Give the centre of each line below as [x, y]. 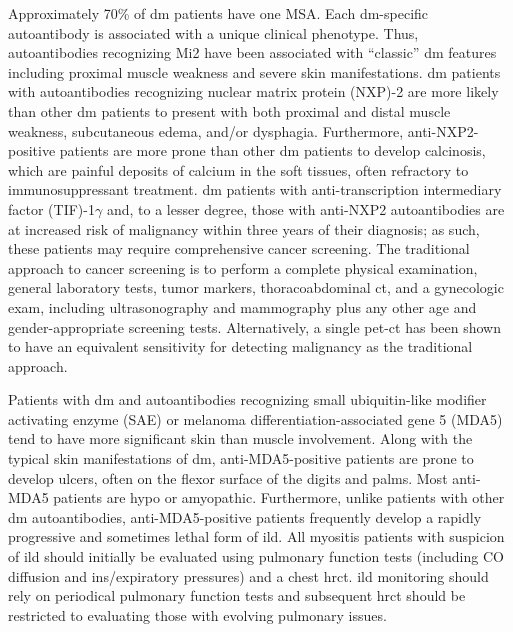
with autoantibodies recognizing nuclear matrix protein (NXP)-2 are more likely [253, 91]
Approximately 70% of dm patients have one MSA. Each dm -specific [218, 13]
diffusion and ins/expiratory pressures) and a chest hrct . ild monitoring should [248, 575]
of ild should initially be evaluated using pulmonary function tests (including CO [256, 556]
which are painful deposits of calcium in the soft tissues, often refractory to [238, 169]
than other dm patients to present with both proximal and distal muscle [229, 110]
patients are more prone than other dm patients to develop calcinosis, [272, 150]
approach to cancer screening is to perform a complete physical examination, [243, 267]
